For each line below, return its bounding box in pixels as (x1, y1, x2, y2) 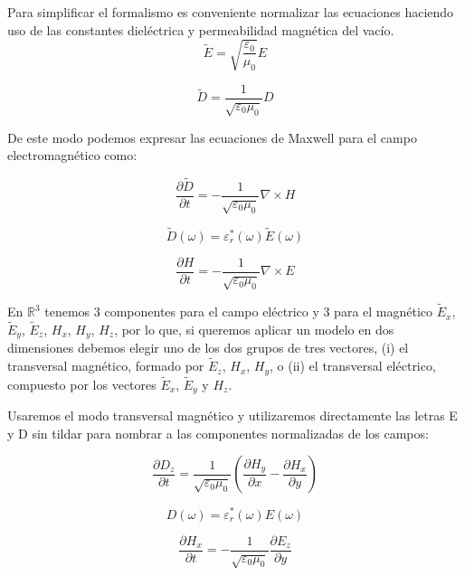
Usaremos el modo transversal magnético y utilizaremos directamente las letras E (7, 406, 458, 425)
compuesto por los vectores (7, 374, 157, 393)
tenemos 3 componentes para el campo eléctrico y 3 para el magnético (44, 302, 433, 321)
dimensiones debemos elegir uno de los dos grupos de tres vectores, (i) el (7, 338, 409, 357)
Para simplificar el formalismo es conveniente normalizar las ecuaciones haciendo (7, 3, 454, 21)
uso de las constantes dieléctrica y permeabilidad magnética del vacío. (7, 20, 394, 39)
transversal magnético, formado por (7, 356, 204, 375)
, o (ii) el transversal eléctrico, (270, 356, 436, 375)
